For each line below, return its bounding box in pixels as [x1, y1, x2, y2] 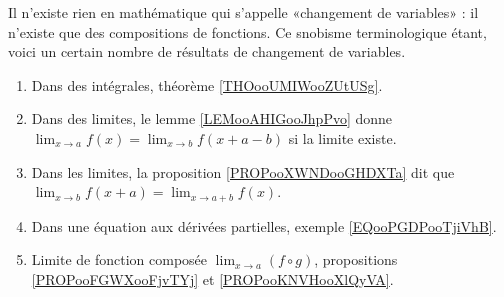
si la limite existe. [288, 127, 397, 148]
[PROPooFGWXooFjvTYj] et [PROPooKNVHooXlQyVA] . [31, 268, 394, 289]
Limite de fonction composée [31, 249, 208, 270]
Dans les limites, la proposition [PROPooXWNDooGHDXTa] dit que [31, 161, 455, 182]
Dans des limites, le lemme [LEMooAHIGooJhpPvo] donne [31, 108, 393, 129]
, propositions [314, 249, 398, 270]
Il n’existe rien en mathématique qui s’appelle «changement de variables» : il [8, 2, 479, 22]
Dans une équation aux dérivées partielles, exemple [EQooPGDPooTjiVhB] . [31, 215, 497, 236]
